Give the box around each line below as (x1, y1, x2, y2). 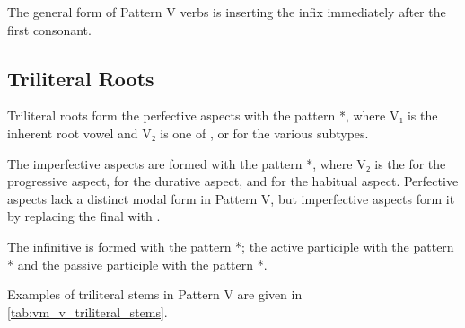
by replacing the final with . (7, 207, 161, 226)
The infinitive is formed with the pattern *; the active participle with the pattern (7, 236, 454, 255)
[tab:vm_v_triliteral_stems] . (7, 302, 168, 321)
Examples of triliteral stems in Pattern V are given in (7, 285, 303, 304)
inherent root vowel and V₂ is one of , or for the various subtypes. (7, 123, 369, 142)
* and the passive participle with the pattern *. (7, 254, 268, 273)
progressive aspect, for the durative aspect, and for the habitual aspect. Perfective (7, 172, 459, 191)
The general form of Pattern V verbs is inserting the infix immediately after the (7, 3, 446, 21)
